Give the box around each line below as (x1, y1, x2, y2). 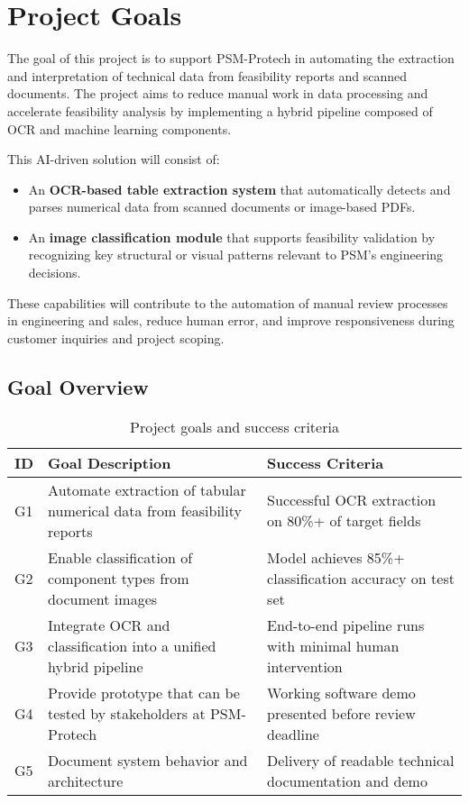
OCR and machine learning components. (7, 119, 232, 138)
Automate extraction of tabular (48, 479, 246, 500)
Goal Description (48, 452, 171, 473)
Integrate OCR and (48, 614, 170, 635)
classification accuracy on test (267, 567, 455, 589)
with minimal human (267, 634, 400, 656)
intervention (267, 655, 343, 677)
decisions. (28, 263, 81, 282)
